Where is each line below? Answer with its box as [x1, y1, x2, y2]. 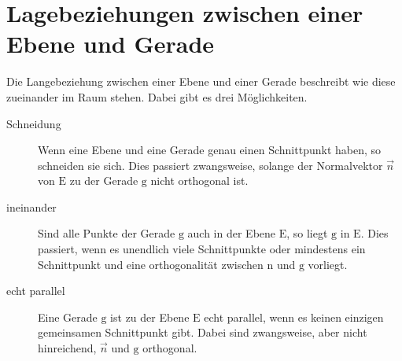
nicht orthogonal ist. [150, 172, 249, 189]
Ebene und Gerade [6, 28, 215, 60]
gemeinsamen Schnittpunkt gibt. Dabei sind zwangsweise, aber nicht [38, 324, 367, 341]
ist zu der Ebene [110, 308, 190, 325]
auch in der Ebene [187, 225, 276, 241]
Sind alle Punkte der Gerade [38, 225, 175, 241]
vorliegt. [308, 256, 348, 272]
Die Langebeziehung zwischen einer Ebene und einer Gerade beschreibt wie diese [6, 73, 396, 90]
